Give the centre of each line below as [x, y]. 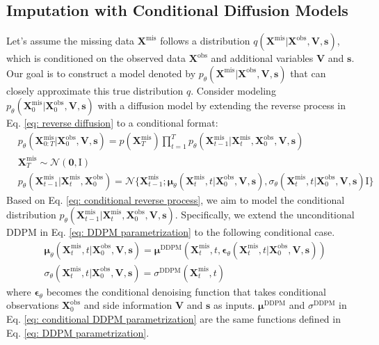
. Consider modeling [233, 90]
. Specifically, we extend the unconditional [265, 215]
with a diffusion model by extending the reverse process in [222, 105]
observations [33, 305]
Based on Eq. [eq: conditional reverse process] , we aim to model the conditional [176, 199]
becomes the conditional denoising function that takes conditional [186, 291]
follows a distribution [205, 41]
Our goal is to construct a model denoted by [101, 73]
